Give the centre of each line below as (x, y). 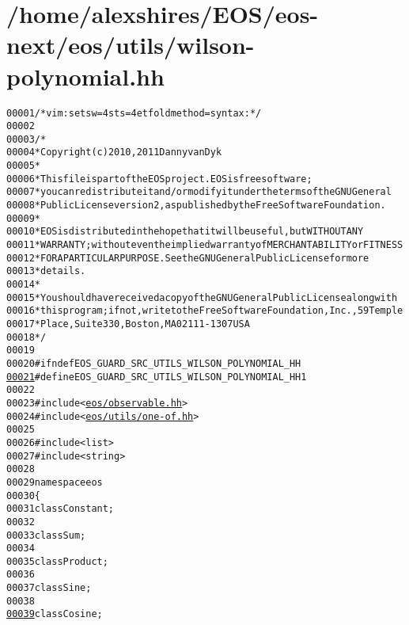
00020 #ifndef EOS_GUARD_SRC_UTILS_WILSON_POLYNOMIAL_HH (154, 363)
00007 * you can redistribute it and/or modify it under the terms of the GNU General (199, 192)
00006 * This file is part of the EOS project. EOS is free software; (159, 179)
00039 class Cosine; (55, 614)
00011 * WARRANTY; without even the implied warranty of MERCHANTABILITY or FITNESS (205, 245)
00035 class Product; (57, 561)
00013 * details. (46, 271)
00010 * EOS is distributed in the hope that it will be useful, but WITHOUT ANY (185, 232)
